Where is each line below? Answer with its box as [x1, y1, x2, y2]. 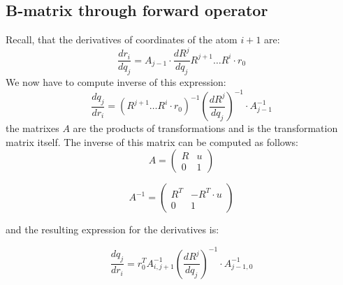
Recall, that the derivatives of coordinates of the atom [6, 32, 238, 47]
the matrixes [6, 121, 59, 136]
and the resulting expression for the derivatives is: [6, 222, 219, 237]
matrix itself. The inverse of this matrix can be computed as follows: [6, 134, 298, 149]
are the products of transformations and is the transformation [73, 121, 338, 136]
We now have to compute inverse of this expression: [6, 75, 226, 89]
